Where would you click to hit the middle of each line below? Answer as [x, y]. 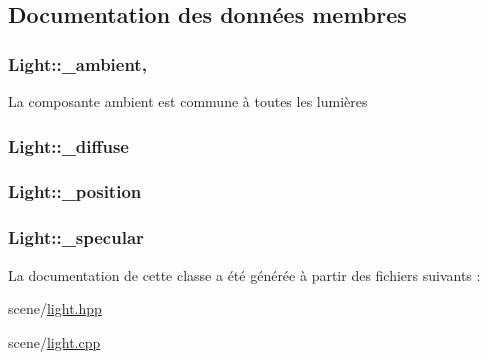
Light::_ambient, [77, 63]
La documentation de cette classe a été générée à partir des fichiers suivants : [244, 274]
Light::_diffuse [68, 145]
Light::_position [75, 191]
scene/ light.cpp [54, 341]
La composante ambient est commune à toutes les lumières [188, 101]
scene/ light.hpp [55, 308]
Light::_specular [76, 237]
